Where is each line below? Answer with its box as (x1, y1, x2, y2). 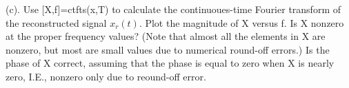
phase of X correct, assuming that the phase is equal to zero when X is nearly (6, 56, 335, 70)
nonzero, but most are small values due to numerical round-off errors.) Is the (6, 42, 330, 56)
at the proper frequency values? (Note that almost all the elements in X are (6, 29, 326, 43)
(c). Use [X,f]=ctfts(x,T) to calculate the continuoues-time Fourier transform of (6, 2, 341, 16)
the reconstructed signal (6, 15, 107, 30)
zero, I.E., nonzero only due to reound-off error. (6, 69, 206, 83)
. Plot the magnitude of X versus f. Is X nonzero (139, 15, 344, 30)
